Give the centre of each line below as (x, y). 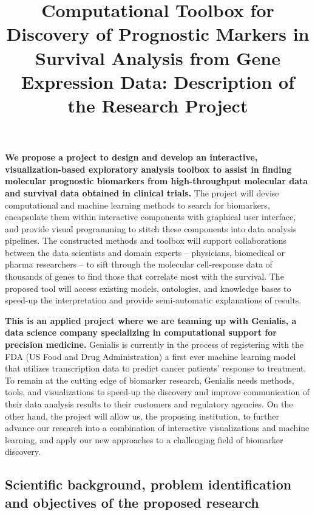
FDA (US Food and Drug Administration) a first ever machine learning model (151, 356)
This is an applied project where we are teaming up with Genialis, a (151, 320)
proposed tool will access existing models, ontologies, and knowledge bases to (148, 288)
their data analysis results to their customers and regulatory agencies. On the (149, 404)
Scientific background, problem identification (148, 484)
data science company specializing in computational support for (141, 332)
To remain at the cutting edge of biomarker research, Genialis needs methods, (150, 380)
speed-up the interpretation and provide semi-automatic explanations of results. (153, 300)
